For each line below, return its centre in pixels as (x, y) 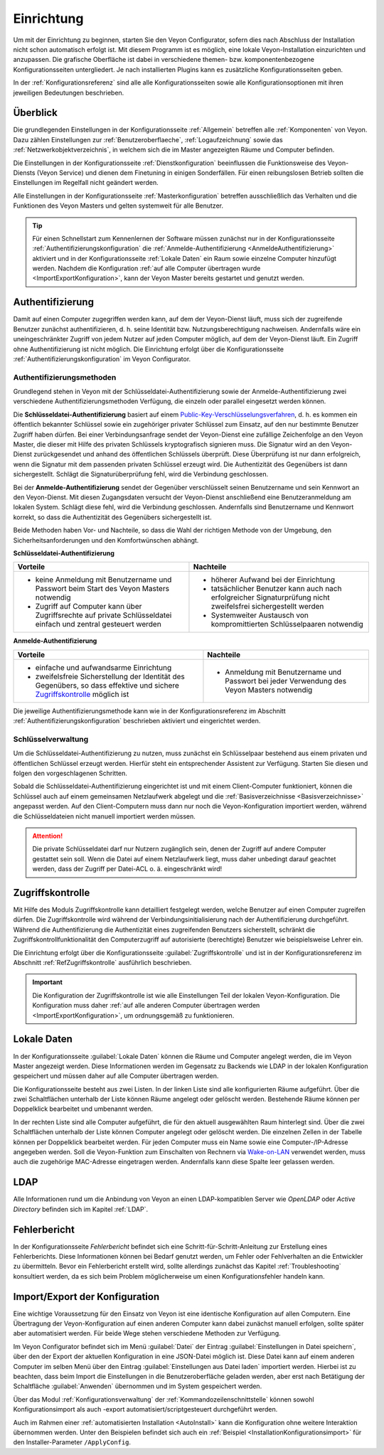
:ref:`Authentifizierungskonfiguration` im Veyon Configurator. (102, 358)
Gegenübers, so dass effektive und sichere (107, 685)
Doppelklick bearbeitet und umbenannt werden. (83, 1109)
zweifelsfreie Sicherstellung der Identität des (110, 676)
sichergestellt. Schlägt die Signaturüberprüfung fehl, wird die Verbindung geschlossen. (141, 474)
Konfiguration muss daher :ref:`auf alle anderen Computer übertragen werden (146, 1006)
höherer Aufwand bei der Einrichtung (273, 580)
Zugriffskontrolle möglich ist (82, 694)
